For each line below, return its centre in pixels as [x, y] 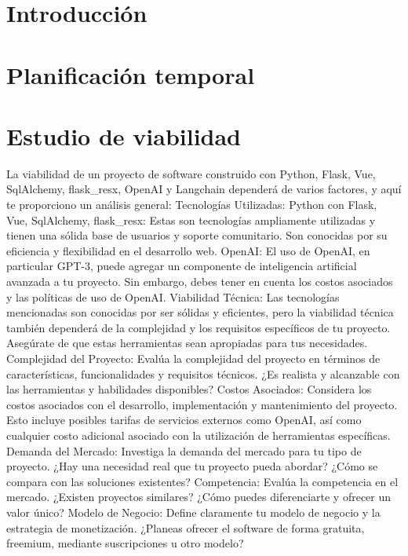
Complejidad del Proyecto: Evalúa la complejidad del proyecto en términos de [193, 358]
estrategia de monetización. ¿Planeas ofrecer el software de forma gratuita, [186, 527]
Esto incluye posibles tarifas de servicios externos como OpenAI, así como [184, 420]
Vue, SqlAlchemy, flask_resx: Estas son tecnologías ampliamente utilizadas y [191, 219]
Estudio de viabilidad [124, 135]
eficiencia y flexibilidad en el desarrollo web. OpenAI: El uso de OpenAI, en [188, 250]
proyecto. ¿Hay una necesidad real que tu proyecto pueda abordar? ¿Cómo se [192, 466]
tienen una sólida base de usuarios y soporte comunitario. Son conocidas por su [197, 235]
